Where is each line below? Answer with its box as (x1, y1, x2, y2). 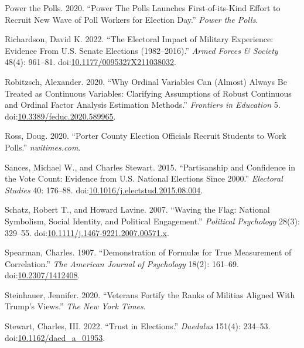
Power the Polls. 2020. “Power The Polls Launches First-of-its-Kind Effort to (5, 2, 281, 13)
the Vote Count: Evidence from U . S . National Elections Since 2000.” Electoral (5, 172, 283, 185)
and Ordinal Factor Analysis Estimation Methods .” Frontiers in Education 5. (5, 98, 281, 111)
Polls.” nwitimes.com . (5, 141, 81, 153)
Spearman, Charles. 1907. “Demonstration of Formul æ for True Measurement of (5, 246, 292, 258)
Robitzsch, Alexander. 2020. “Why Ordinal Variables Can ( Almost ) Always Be (5, 75, 287, 87)
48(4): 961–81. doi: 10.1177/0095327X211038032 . (5, 56, 176, 68)
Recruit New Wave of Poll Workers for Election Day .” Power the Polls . (5, 13, 258, 25)
